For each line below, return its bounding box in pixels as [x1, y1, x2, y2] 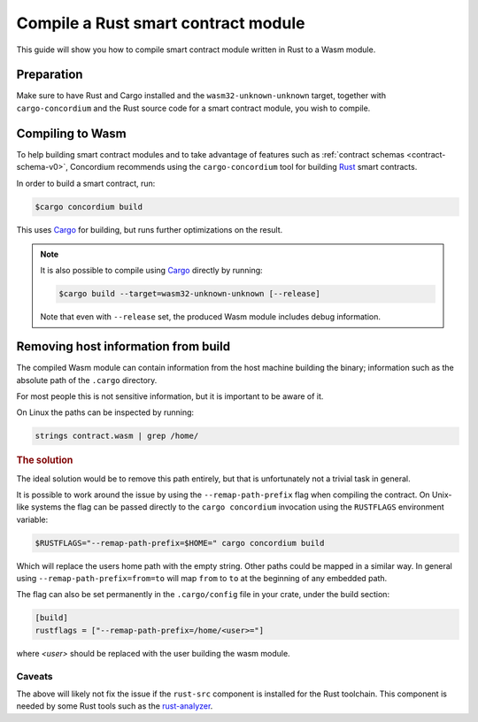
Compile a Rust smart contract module [16, 13, 305, 33]
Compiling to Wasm [16, 126, 127, 141]
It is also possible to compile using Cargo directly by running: [40, 265, 263, 276]
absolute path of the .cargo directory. [16, 374, 158, 385]
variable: [16, 514, 49, 525]
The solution [16, 454, 73, 466]
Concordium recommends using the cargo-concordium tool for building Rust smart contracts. [69, 162, 418, 173]
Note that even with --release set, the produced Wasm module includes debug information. [40, 311, 381, 322]
